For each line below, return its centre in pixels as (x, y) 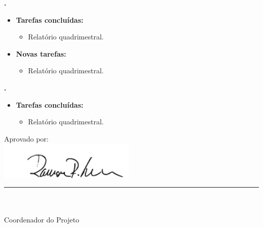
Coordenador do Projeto (42, 219)
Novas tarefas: (41, 53)
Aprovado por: (26, 138)
